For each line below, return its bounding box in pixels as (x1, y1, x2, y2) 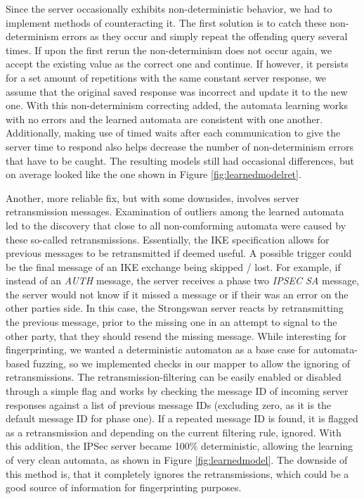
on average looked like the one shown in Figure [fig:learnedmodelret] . (6, 167, 301, 182)
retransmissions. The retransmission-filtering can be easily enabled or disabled (6, 369, 342, 384)
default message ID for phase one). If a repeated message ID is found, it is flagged (6, 411, 358, 426)
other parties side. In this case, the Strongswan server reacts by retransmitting (6, 301, 344, 315)
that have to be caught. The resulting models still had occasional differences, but (6, 153, 354, 168)
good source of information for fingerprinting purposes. (6, 480, 242, 495)
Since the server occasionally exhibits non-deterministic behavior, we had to (6, 1, 332, 15)
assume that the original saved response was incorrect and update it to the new (6, 84, 348, 99)
